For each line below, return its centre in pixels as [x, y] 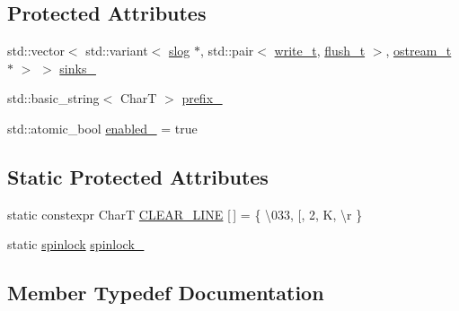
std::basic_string [53, 98]
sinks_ [78, 68]
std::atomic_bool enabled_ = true [102, 128]
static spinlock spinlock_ [76, 244]
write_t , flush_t [320, 51]
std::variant [117, 51]
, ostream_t [419, 51]
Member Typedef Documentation [166, 293]
